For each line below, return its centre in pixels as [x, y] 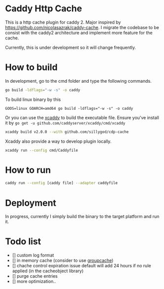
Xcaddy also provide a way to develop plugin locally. [58, 141]
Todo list [23, 241]
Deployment [31, 203]
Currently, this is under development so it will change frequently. [71, 47]
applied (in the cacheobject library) [48, 271]
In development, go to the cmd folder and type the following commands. [78, 81]
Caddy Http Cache [44, 9]
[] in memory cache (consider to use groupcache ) [63, 260]
